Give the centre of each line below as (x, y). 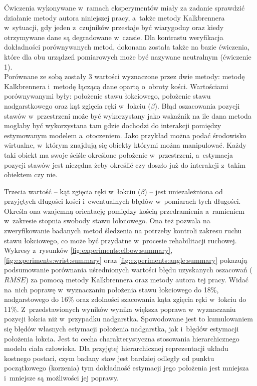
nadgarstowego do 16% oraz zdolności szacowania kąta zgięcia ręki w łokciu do (125, 299)
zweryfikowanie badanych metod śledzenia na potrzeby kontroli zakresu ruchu (123, 231)
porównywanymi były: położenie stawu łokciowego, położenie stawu (107, 96)
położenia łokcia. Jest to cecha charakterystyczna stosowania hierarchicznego (122, 338)
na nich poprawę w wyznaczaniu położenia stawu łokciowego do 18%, (111, 289)
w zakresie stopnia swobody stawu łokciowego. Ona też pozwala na (107, 221)
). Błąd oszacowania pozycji (197, 105)
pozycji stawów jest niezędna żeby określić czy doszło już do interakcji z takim (125, 164)
